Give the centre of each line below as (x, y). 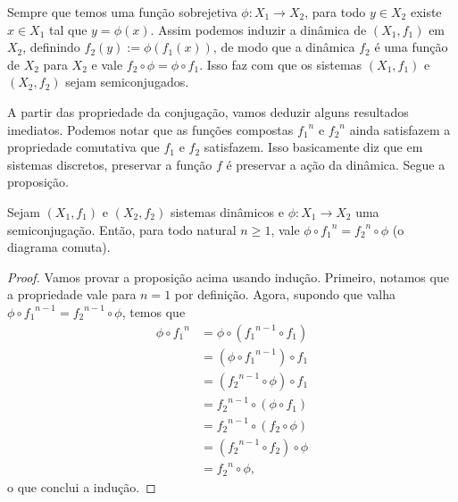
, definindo (51, 47)
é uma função (411, 47)
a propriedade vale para (72, 294)
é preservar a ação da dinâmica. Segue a (336, 164)
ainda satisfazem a (400, 129)
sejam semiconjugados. (127, 82)
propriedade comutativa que (83, 147)
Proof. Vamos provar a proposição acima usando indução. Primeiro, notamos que (228, 276)
